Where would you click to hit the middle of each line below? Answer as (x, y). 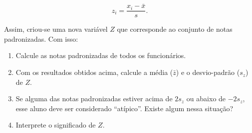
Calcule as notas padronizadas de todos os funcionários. (101, 55)
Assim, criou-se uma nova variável (56, 29)
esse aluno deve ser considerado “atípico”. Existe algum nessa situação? (125, 108)
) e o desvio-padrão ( (208, 72)
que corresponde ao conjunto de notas (175, 29)
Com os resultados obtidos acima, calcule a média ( (94, 72)
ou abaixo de (206, 99)
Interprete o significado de (56, 125)
